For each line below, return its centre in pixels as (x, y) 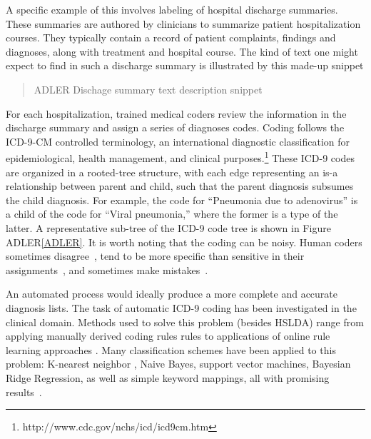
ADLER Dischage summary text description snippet (148, 89)
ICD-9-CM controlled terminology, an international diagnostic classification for (178, 141)
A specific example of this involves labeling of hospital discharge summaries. (172, 9)
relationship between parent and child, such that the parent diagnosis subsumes (180, 186)
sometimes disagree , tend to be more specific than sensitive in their (155, 256)
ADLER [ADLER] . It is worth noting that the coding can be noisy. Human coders (184, 242)
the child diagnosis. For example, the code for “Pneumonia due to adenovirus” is (182, 200)
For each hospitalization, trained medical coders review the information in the (176, 113)
